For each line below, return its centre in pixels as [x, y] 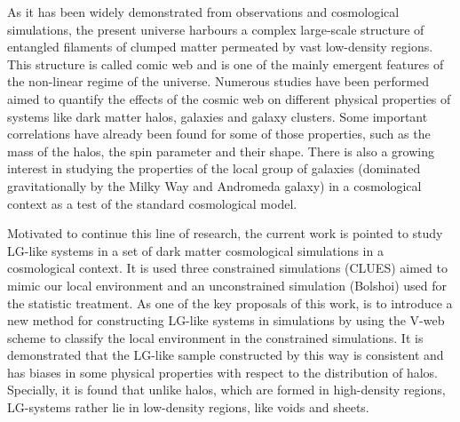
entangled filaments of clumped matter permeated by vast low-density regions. [220, 47]
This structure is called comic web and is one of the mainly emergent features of [226, 64]
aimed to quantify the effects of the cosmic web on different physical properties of [229, 98]
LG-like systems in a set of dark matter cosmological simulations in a [195, 250]
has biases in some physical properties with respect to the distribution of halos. [223, 372]
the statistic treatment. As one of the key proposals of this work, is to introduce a [230, 303]
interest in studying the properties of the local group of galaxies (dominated [214, 168]
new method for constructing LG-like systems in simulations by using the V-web [226, 320]
